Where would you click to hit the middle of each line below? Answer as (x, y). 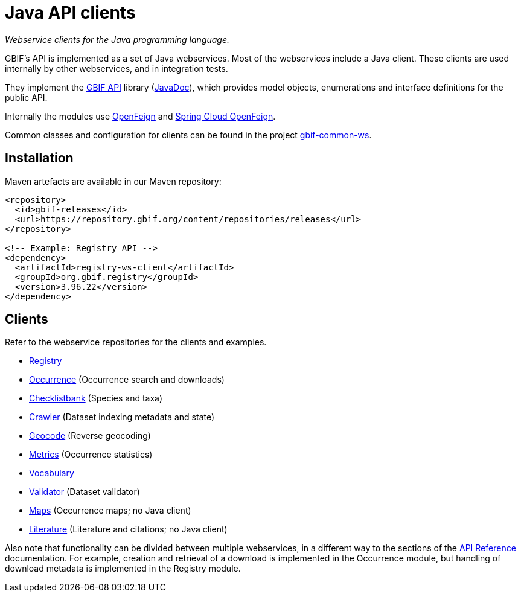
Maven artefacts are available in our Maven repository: (113, 181)
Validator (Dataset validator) (85, 492)
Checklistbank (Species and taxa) (96, 398)
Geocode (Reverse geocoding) (90, 436)
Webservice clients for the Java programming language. (117, 39)
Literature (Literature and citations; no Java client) (128, 529)
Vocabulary (52, 473)
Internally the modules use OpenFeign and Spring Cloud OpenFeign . (140, 116)
